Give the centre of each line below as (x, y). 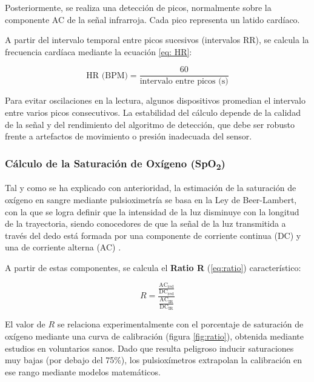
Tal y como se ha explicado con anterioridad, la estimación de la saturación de (151, 188)
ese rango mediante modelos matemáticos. (83, 371)
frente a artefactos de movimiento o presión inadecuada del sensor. (129, 136)
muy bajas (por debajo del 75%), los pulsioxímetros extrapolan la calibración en (154, 360)
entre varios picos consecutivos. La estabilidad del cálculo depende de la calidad (153, 112)
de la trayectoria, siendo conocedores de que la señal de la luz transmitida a (145, 223)
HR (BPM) (107, 75)
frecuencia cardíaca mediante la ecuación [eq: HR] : (99, 51)
